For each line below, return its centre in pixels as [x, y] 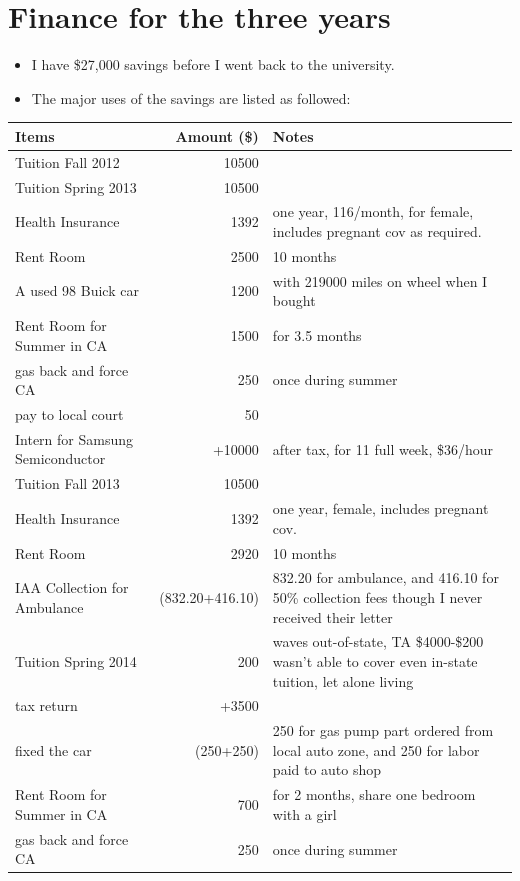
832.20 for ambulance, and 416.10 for [385, 577]
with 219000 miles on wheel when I [380, 280]
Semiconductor [60, 458]
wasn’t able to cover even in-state [375, 660]
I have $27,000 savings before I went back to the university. [213, 64]
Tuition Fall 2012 [67, 161]
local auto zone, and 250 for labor [376, 749]
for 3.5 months [317, 334]
